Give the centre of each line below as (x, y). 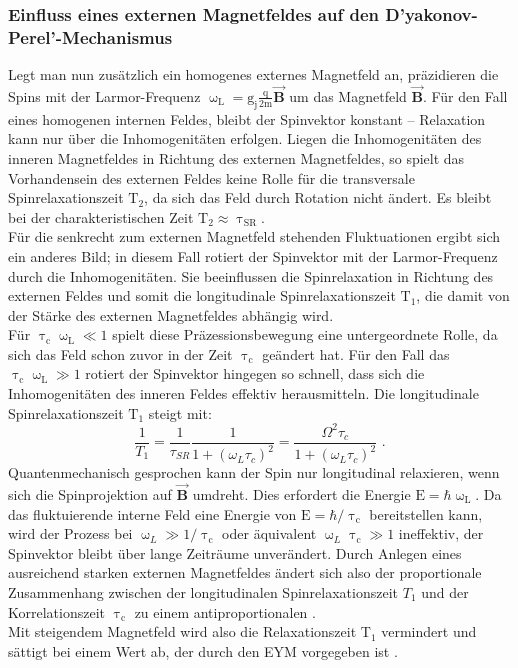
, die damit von (463, 295)
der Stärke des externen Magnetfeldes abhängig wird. (171, 314)
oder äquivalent (269, 533)
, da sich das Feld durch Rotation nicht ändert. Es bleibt (318, 197)
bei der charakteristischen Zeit (101, 216)
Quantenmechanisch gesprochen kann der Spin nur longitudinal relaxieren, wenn (254, 472)
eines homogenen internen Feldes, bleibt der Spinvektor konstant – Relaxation (247, 118)
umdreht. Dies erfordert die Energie (301, 493)
